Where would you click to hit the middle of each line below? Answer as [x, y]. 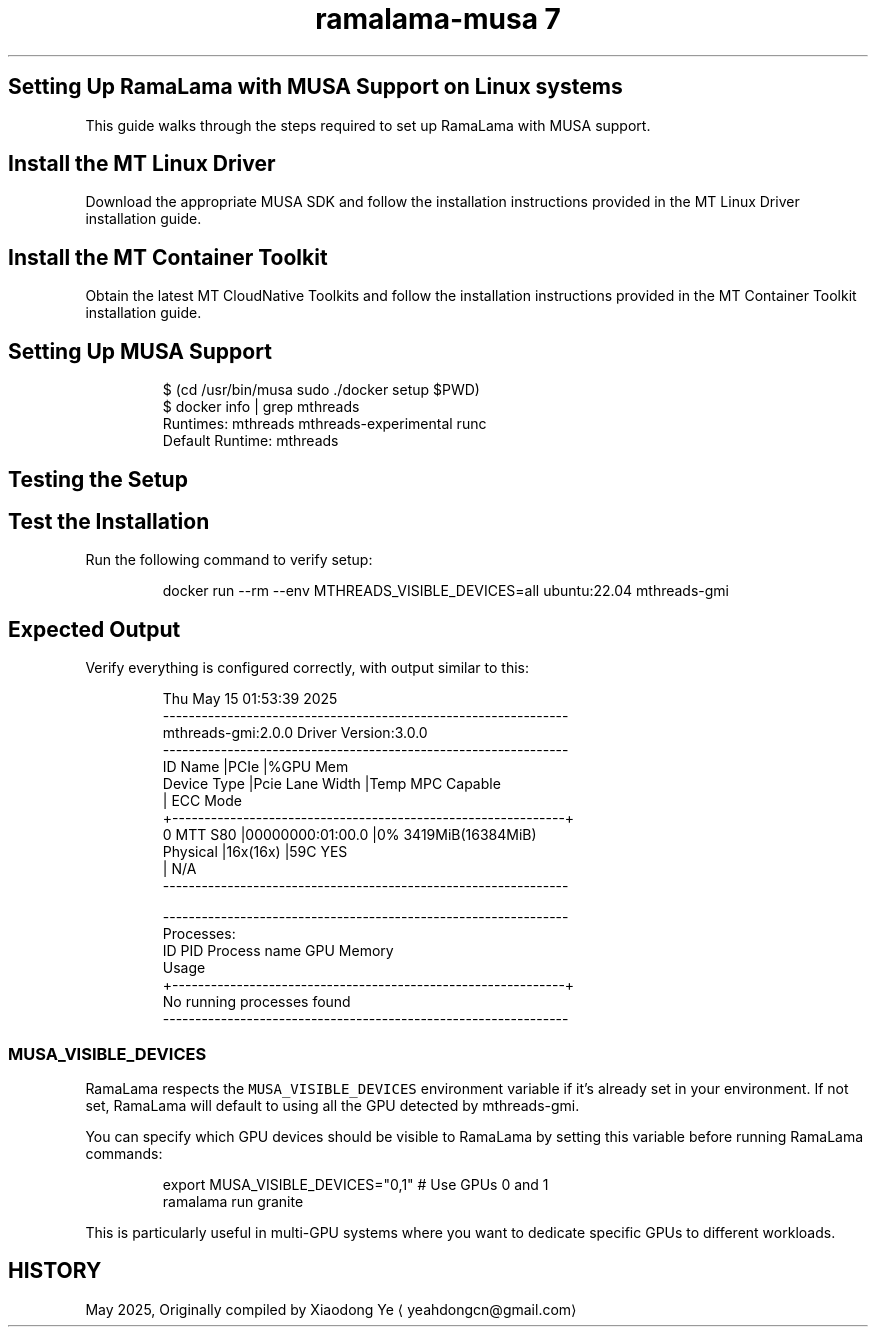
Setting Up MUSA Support [140, 351]
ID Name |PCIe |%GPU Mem [255, 767]
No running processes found [256, 1002]
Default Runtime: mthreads [250, 441]
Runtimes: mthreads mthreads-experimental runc [324, 424]
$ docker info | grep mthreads [261, 407]
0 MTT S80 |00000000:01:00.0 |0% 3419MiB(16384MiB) [349, 835]
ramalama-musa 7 [438, 19]
